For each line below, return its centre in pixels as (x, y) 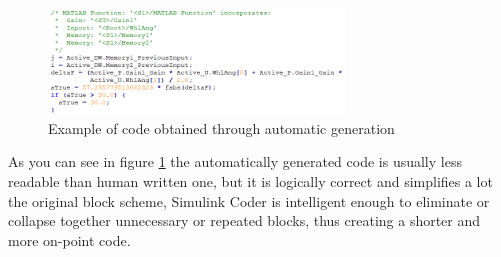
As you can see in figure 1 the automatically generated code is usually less (235, 161)
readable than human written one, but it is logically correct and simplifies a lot (250, 181)
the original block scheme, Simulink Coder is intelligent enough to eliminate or (249, 200)
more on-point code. (69, 239)
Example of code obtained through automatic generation (221, 127)
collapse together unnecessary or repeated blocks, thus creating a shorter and (244, 220)
